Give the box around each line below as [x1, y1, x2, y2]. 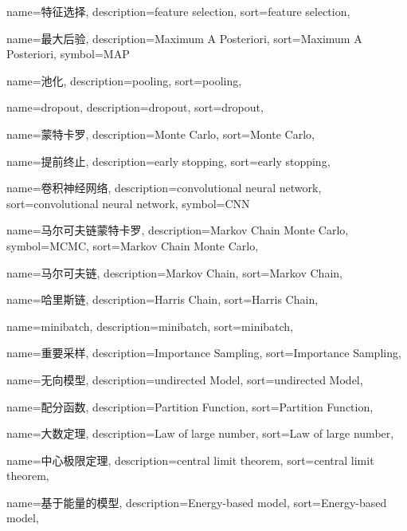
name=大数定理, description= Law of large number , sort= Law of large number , [6, 425, 394, 442]
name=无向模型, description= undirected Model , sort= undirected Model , [6, 371, 363, 387]
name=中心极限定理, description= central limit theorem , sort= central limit [6, 451, 374, 468]
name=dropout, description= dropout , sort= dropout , [6, 99, 264, 116]
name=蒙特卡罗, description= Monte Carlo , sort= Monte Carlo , [6, 125, 315, 142]
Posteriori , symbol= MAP [6, 45, 130, 62]
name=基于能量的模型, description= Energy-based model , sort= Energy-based [6, 494, 387, 510]
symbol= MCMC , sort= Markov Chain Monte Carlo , [6, 237, 259, 254]
